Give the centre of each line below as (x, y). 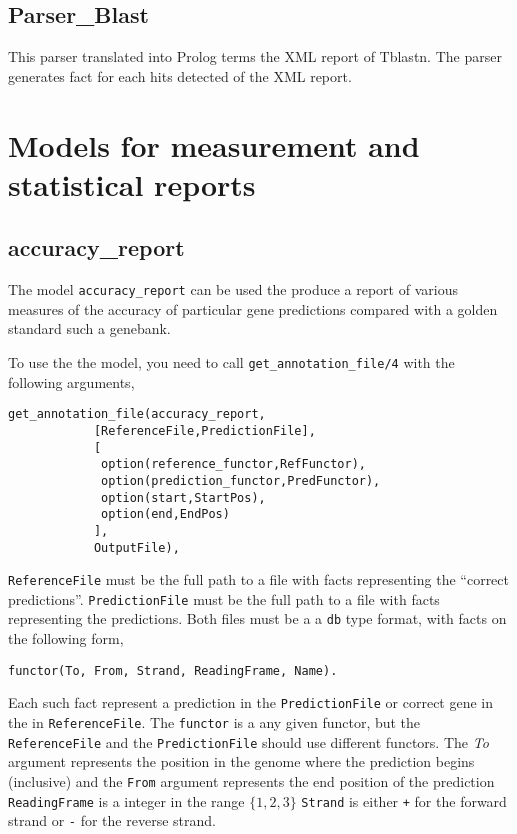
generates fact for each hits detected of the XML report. (180, 75)
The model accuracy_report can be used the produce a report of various (233, 289)
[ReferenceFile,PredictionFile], (204, 430)
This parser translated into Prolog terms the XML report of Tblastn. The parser (255, 56)
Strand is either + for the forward (404, 800)
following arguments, (71, 381)
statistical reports (132, 183)
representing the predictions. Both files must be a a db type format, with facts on (257, 618)
